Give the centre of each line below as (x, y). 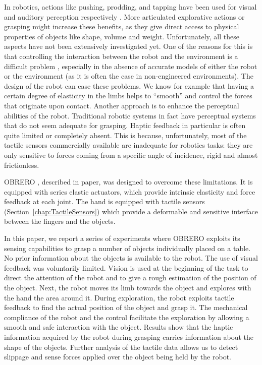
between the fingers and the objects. (60, 221)
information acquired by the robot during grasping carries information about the (129, 337)
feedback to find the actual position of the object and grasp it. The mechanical (126, 307)
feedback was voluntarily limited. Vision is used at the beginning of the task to (126, 267)
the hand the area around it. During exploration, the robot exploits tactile (119, 297)
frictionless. (22, 165)
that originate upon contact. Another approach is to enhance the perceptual (122, 105)
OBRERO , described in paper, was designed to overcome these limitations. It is (128, 182)
